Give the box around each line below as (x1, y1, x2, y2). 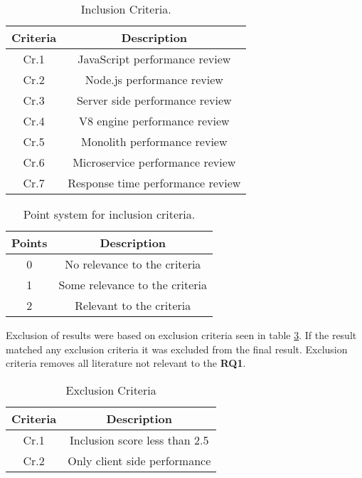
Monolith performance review (81, 133, 228, 150)
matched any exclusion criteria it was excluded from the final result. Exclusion (6, 341, 348, 356)
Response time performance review (68, 175, 241, 191)
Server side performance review (76, 92, 232, 108)
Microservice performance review (73, 154, 236, 170)
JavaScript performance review (78, 51, 231, 67)
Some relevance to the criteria (58, 276, 208, 293)
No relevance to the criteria (65, 256, 201, 272)
